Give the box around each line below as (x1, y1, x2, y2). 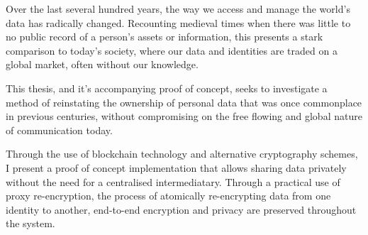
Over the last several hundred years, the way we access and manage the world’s (6, 1, 350, 16)
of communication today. (6, 122, 113, 137)
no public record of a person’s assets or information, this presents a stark (6, 29, 323, 44)
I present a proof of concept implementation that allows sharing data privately (6, 160, 347, 175)
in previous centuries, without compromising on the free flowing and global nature (6, 109, 362, 124)
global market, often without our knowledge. (6, 57, 199, 72)
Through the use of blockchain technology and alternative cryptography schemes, (6, 146, 358, 161)
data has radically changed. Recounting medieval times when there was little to (6, 15, 351, 30)
